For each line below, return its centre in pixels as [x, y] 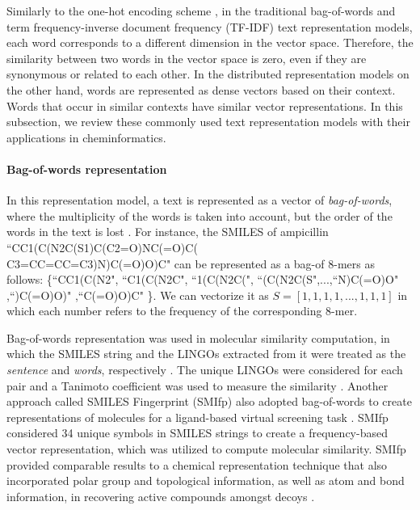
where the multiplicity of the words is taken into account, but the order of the [199, 215]
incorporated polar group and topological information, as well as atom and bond [206, 480]
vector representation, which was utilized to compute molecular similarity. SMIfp [206, 449]
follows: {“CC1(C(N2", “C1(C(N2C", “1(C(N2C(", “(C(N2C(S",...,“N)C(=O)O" [203, 279]
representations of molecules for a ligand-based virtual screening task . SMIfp [197, 417]
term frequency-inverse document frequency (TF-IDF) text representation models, [210, 26]
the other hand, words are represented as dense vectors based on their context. [201, 89]
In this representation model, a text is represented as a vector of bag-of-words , [199, 200]
